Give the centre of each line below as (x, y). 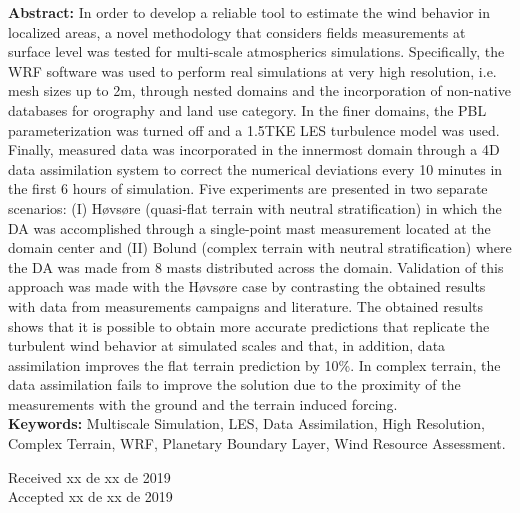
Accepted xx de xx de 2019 (90, 496)
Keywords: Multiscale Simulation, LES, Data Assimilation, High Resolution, (246, 423)
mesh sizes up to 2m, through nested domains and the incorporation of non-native (259, 90)
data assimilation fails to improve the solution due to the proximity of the (234, 384)
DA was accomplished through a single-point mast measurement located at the (249, 227)
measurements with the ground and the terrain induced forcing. (203, 403)
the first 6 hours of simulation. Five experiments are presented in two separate (248, 188)
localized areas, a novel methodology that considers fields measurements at (237, 31)
